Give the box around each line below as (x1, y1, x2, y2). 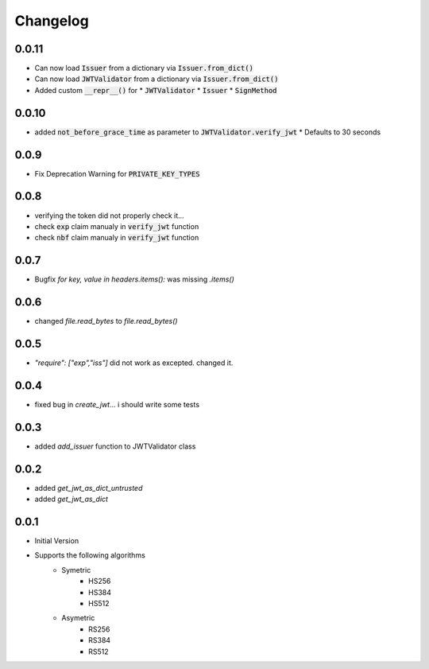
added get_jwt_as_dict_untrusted (34, 483, 143, 492)
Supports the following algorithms (34, 550, 146, 560)
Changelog (14, 12, 89, 29)
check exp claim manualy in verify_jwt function (34, 221, 199, 231)
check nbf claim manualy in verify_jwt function (34, 233, 199, 243)
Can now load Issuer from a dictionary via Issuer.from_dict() (34, 64, 254, 73)
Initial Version (34, 536, 79, 546)
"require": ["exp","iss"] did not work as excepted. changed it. (34, 358, 234, 368)
